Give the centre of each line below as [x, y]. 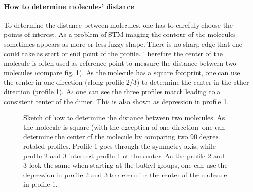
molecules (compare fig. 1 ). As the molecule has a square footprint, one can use [122, 72]
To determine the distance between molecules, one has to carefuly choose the [118, 25]
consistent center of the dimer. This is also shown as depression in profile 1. [117, 101]
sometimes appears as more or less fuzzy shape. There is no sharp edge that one [123, 44]
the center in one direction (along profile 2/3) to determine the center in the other [126, 82]
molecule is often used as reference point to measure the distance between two [120, 63]
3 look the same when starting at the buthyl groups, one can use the [126, 165]
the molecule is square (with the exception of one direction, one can [124, 127]
